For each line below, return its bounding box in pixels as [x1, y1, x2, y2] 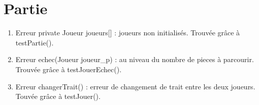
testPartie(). [15, 37, 54, 47]
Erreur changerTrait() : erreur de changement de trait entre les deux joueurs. [15, 81, 255, 91]
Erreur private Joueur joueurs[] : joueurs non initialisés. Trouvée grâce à [15, 27, 240, 38]
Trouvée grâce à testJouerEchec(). [15, 64, 122, 74]
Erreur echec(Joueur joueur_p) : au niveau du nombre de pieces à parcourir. [15, 54, 254, 65]
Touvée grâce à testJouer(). [15, 91, 101, 101]
